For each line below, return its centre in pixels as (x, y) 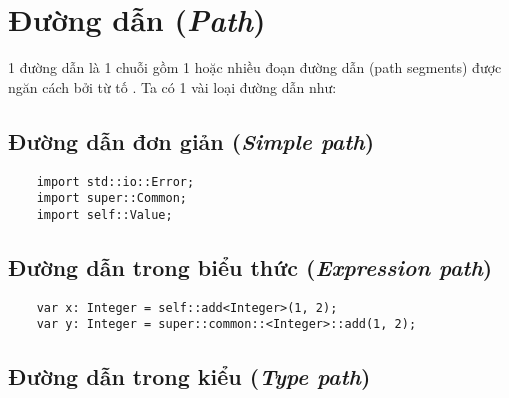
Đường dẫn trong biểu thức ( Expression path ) (250, 266)
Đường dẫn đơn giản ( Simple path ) (191, 140)
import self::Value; (104, 214)
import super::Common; (111, 198)
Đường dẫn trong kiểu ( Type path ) (189, 376)
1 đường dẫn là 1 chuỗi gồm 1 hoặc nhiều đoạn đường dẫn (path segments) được (255, 67)
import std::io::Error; (115, 181)
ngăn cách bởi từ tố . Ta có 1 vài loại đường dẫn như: (172, 86)
